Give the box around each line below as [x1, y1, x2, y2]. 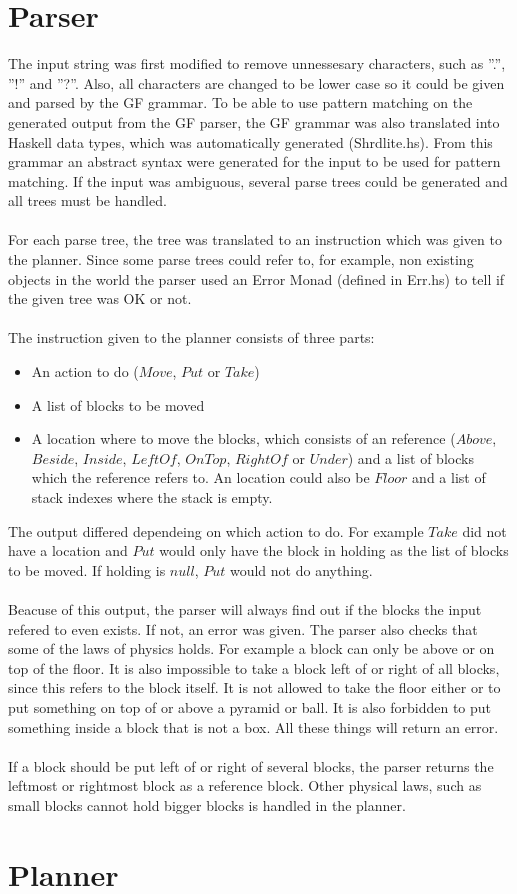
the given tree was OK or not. [8, 288, 192, 309]
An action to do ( [31, 361, 139, 382]
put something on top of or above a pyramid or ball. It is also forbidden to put [8, 696, 492, 717]
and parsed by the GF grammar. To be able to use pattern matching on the [8, 92, 473, 113]
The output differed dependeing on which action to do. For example [8, 520, 424, 541]
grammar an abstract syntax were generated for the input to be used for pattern [8, 151, 501, 172]
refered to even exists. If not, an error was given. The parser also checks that [8, 618, 478, 639]
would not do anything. [229, 559, 373, 580]
